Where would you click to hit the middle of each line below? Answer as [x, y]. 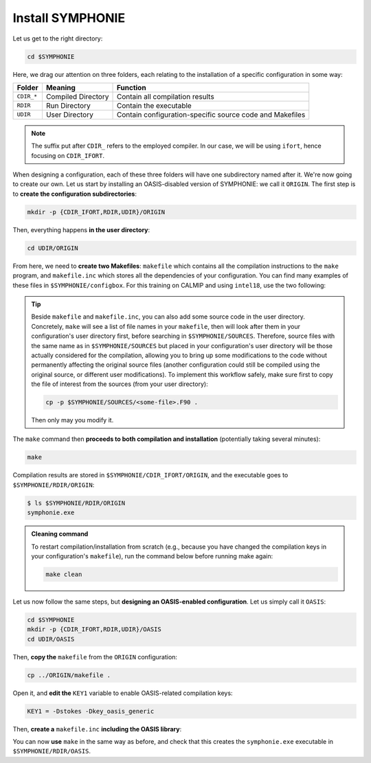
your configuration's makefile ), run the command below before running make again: [152, 556]
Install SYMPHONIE [69, 18]
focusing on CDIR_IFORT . [68, 155]
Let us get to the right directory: [58, 38]
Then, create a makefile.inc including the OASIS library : [97, 729]
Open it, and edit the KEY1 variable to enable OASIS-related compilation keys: [123, 693]
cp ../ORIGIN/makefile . [69, 675]
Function [132, 87]
